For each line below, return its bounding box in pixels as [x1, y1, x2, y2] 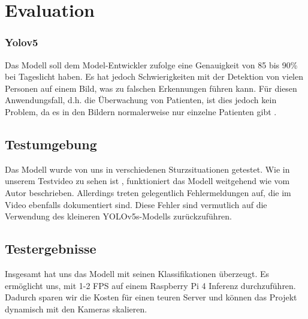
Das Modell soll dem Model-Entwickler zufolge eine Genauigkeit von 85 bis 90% [5, 58, 298, 71]
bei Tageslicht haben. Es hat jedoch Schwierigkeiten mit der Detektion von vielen [5, 70, 304, 83]
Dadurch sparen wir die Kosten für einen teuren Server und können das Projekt [5, 291, 297, 303]
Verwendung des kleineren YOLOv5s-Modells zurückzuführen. [5, 210, 232, 222]
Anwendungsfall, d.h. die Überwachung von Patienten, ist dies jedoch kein [5, 94, 277, 106]
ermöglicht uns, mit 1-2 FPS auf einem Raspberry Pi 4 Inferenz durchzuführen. [5, 279, 296, 291]
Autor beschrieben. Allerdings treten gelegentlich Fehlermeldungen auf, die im [5, 186, 291, 198]
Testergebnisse [5, 239, 96, 258]
